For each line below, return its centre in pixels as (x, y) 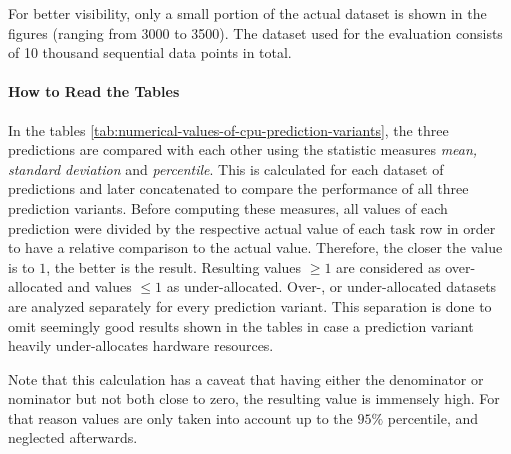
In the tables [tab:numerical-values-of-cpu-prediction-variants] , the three (228, 129)
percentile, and (433, 417)
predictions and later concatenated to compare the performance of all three (238, 188)
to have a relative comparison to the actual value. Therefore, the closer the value (255, 247)
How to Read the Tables (94, 91)
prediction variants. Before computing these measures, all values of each (228, 207)
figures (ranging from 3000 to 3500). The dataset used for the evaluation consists (255, 32)
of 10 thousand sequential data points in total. (150, 52)
